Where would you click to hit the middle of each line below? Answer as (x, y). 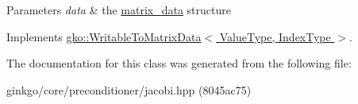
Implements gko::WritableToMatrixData (104, 36)
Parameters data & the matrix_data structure (119, 10)
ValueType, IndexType (275, 36)
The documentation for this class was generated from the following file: (179, 63)
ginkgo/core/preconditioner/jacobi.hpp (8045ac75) (129, 89)
